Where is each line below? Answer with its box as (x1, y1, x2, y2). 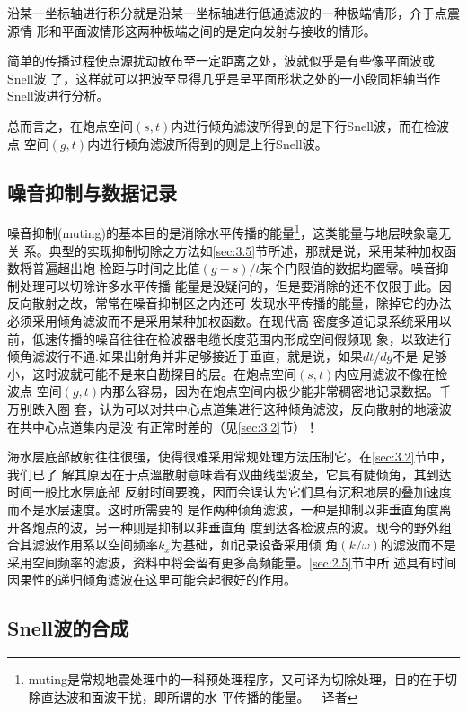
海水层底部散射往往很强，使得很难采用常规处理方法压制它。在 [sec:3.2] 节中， (7, 447, 453, 466)
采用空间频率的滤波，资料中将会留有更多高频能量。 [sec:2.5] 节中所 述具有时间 (7, 552, 457, 571)
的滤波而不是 (380, 535, 456, 554)
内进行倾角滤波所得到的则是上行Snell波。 (87, 134, 328, 153)
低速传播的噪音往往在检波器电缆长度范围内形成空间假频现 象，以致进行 (31, 329, 452, 347)
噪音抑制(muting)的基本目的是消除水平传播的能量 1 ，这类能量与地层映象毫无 (7, 221, 451, 242)
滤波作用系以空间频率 (31, 535, 158, 554)
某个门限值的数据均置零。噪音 (260, 259, 436, 277)
